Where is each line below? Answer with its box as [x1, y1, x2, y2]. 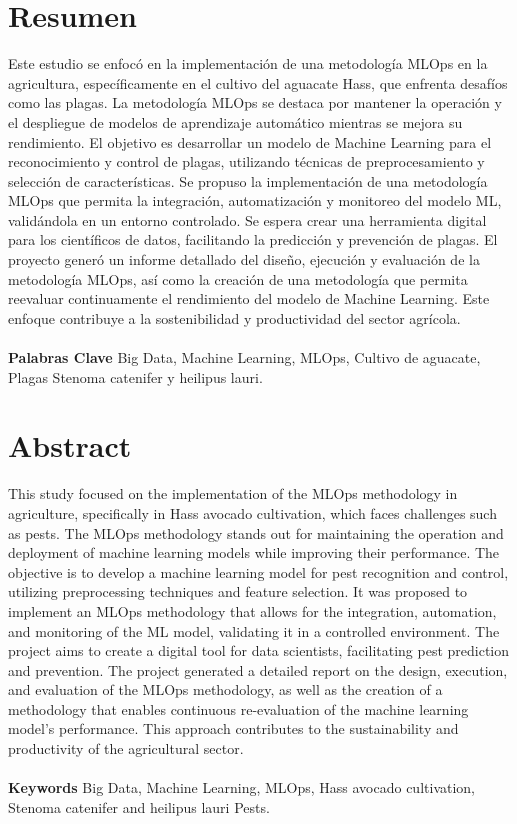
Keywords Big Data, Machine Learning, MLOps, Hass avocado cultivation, [8, 777, 476, 798]
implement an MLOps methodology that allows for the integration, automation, [8, 600, 497, 621]
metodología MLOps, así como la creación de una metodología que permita [8, 268, 468, 289]
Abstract [8, 425, 132, 466]
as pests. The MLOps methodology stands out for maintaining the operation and [8, 522, 504, 543]
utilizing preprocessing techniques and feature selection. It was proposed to [8, 581, 468, 602]
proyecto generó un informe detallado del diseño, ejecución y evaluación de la [8, 249, 480, 270]
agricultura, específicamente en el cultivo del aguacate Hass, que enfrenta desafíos [8, 72, 508, 93]
